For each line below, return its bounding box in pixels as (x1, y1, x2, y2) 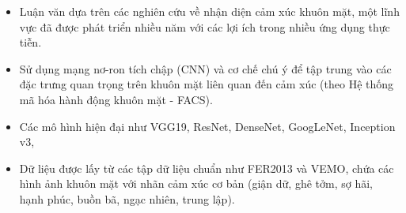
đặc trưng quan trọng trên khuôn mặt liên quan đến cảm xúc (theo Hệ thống (19, 76, 394, 92)
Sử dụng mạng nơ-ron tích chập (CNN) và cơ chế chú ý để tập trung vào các (19, 60, 392, 77)
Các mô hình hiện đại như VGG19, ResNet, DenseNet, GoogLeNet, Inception (19, 118, 396, 134)
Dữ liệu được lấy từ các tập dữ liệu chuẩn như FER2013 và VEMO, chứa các (19, 159, 394, 176)
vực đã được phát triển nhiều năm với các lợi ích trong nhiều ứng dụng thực (19, 18, 390, 35)
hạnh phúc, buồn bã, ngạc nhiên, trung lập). (19, 190, 235, 207)
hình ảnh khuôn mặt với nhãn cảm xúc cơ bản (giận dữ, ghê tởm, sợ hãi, (19, 175, 373, 192)
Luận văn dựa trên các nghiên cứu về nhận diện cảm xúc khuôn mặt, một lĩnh (19, 3, 400, 19)
